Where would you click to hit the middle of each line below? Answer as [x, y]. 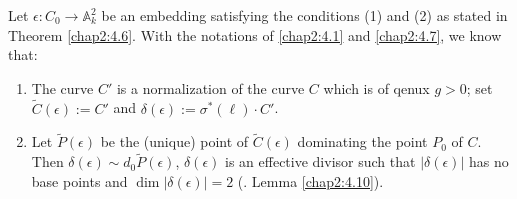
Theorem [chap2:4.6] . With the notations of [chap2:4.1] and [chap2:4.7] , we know [255, 34]
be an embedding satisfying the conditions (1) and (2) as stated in [304, 15]
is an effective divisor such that [320, 161]
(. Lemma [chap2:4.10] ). [310, 180]
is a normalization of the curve [210, 87]
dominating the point [362, 141]
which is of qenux [376, 87]
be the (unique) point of [174, 141]
